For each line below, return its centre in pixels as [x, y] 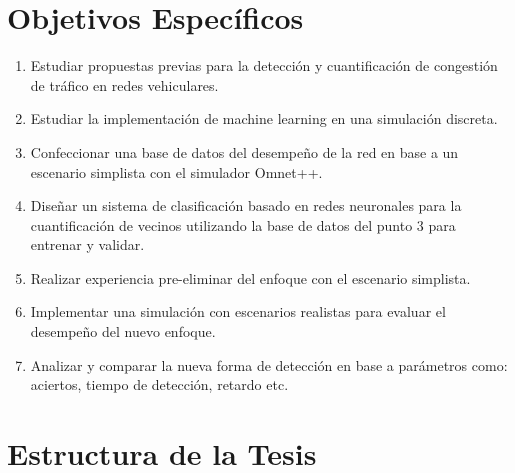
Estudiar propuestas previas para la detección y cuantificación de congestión [264, 65]
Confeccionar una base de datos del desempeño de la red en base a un [244, 151]
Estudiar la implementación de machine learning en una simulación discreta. [264, 118]
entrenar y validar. [87, 244]
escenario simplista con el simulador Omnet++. [176, 171]
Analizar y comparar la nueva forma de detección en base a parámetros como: [269, 364]
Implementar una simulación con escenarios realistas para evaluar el [238, 311]
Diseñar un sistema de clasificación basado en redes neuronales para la [246, 205]
